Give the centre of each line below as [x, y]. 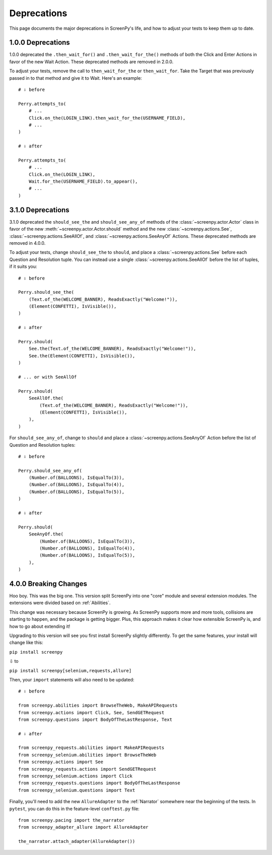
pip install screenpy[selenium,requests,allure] [71, 671]
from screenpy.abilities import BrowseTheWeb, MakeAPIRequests [98, 706]
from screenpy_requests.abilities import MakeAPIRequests [91, 748]
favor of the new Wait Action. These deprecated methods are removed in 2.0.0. [91, 62]
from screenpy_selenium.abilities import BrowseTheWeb [87, 755]
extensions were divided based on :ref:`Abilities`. [60, 603]
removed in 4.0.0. [27, 243]
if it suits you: [23, 266]
